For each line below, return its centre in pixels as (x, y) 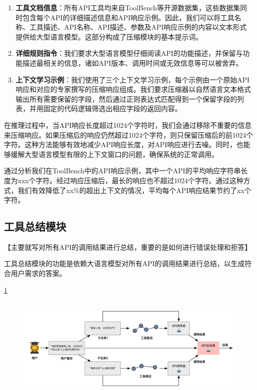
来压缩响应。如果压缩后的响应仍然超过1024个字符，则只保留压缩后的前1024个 (128, 135)
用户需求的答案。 (38, 273)
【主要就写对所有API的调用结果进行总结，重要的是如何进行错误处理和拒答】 (128, 247)
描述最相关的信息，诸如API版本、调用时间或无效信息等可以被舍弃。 (132, 62)
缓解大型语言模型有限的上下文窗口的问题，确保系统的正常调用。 (114, 154)
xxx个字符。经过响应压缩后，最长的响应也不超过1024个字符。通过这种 (130, 180)
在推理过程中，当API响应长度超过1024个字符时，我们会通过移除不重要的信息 (128, 125)
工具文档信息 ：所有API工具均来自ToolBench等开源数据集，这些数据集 (128, 7)
